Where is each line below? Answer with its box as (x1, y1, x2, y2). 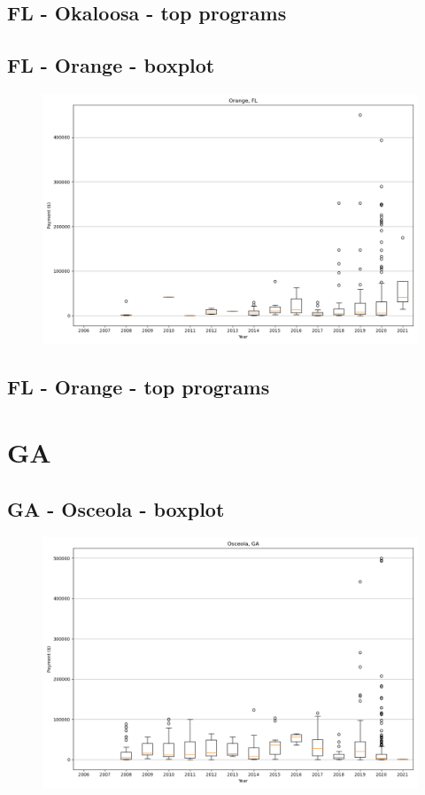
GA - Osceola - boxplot (7, 495, 225, 522)
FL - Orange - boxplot (7, 51, 215, 79)
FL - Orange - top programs (7, 373, 270, 401)
